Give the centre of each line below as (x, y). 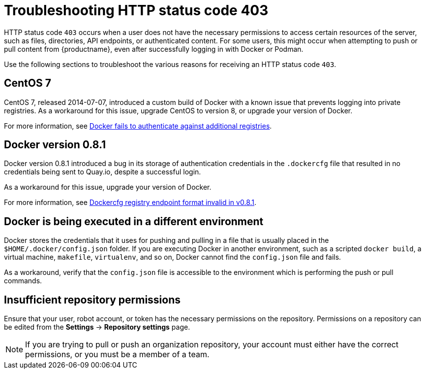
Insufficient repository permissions (92, 300)
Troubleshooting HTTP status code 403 (136, 10)
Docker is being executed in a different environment (134, 221)
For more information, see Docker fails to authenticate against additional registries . (138, 126)
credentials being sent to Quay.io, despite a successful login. (103, 172)
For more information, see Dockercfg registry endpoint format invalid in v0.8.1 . (130, 203)
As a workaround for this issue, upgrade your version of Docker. (108, 187)
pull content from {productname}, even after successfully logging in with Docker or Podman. (154, 49)
